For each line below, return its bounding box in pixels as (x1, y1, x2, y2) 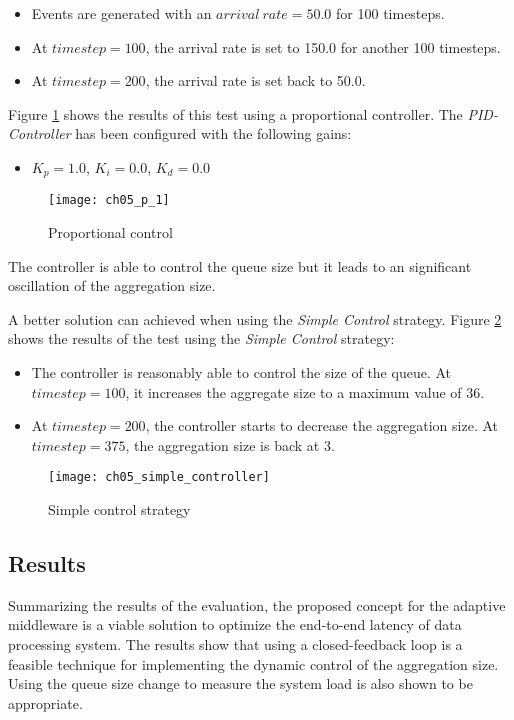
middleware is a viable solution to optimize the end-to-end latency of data (8, 614, 462, 635)
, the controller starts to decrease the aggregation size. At (145, 415, 499, 436)
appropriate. (8, 692, 83, 713)
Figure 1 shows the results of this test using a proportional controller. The (8, 103, 463, 124)
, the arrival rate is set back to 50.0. (145, 70, 366, 91)
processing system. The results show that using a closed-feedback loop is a (8, 634, 463, 655)
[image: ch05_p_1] (48, 193, 170, 208)
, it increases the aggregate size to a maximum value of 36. (125, 381, 485, 402)
